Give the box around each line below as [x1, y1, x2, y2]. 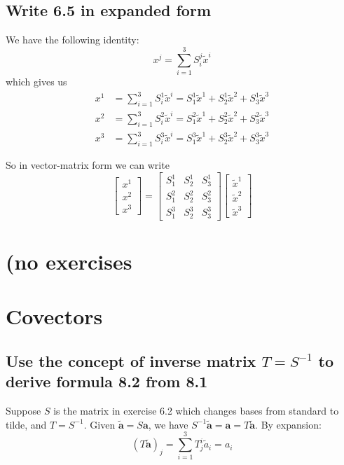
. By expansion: [255, 417, 322, 431]
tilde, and [6, 417, 47, 431]
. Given [83, 417, 116, 431]
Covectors [6, 302, 103, 331]
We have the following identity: [6, 32, 139, 47]
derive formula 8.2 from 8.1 [6, 370, 208, 392]
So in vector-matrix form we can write [6, 158, 170, 172]
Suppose [6, 403, 41, 418]
